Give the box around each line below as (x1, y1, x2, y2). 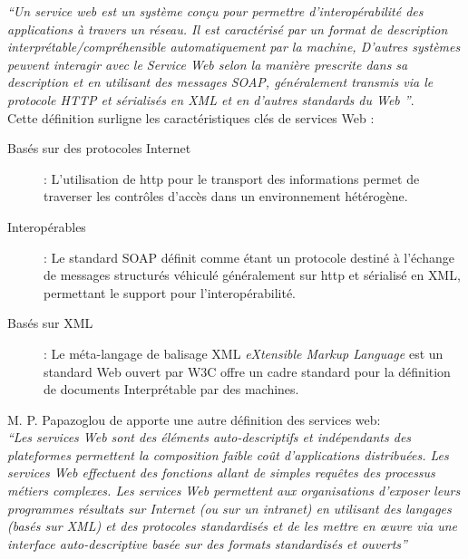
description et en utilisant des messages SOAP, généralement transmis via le (7, 72, 434, 92)
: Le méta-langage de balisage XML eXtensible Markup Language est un (44, 343, 444, 362)
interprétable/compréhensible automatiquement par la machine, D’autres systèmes (7, 37, 461, 56)
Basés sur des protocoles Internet (7, 139, 191, 158)
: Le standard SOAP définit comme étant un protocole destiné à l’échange (44, 247, 454, 266)
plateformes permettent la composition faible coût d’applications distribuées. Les (7, 445, 449, 464)
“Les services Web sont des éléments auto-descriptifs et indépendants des (7, 428, 412, 447)
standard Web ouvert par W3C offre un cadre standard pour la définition (44, 361, 451, 381)
